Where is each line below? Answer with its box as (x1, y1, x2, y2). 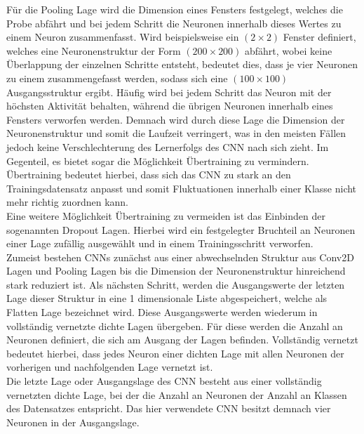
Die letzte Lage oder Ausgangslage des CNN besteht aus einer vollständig (6, 374, 322, 388)
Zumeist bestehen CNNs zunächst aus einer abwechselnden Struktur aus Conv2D (6, 249, 354, 264)
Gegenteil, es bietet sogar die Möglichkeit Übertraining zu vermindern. (6, 153, 309, 168)
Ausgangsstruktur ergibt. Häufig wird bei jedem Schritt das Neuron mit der (6, 84, 332, 99)
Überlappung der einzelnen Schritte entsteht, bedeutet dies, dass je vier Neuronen (6, 57, 358, 72)
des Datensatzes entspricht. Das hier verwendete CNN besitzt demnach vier (6, 401, 331, 416)
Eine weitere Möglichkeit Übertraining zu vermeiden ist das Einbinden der (6, 208, 325, 223)
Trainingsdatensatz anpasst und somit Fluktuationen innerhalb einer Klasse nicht (6, 180, 357, 195)
